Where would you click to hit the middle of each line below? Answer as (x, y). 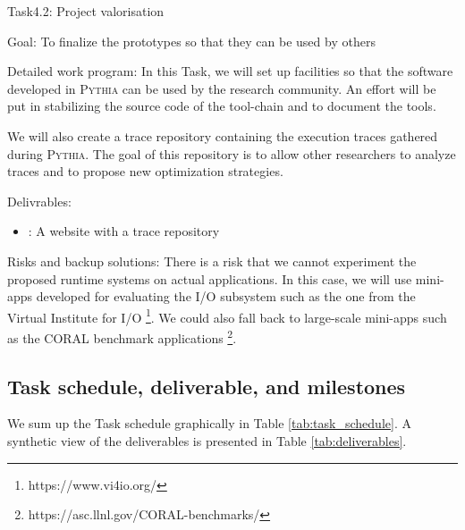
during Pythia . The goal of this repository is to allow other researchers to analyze (232, 153)
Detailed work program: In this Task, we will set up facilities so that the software (230, 71)
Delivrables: (39, 201)
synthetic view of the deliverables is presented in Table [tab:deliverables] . (207, 441)
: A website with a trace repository (124, 231)
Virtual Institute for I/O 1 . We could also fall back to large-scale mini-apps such (227, 315)
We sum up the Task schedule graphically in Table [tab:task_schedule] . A (209, 423)
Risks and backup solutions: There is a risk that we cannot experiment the (212, 261)
